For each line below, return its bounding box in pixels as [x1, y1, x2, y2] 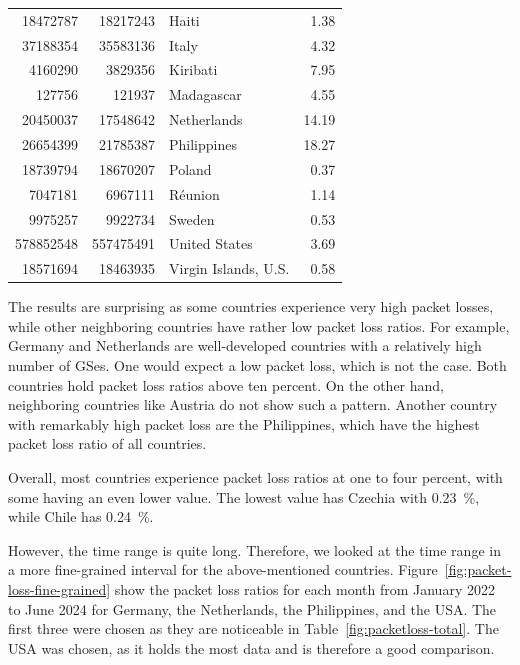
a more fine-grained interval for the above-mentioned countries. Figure [8, 559, 438, 580]
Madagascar [169, 84, 242, 105]
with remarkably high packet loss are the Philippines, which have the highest [8, 413, 480, 434]
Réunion [169, 183, 220, 204]
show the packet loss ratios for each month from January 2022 [114, 579, 495, 599]
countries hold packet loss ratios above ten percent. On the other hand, [8, 374, 445, 395]
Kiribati [169, 59, 218, 80]
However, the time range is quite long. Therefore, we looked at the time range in [8, 539, 501, 560]
